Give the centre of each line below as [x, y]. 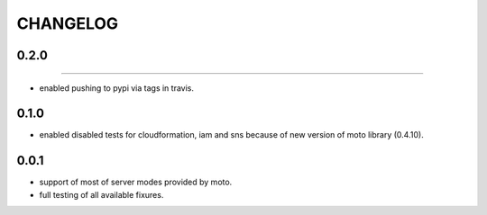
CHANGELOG [68, 23]
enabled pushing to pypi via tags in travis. [116, 88]
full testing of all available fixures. [101, 194]
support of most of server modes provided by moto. [136, 182]
